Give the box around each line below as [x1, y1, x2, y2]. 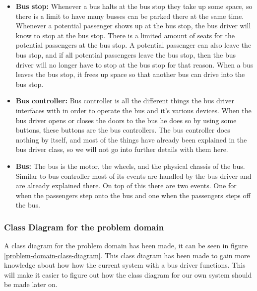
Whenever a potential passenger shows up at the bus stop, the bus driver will [15, 20, 251, 31]
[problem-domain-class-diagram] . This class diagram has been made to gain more [4, 250, 250, 260]
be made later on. [4, 279, 58, 290]
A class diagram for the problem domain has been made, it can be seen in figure [4, 240, 248, 251]
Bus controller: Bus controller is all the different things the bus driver [15, 95, 234, 106]
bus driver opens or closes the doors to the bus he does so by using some [15, 115, 237, 125]
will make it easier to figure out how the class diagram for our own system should [4, 269, 252, 280]
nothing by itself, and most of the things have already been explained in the [15, 134, 247, 145]
